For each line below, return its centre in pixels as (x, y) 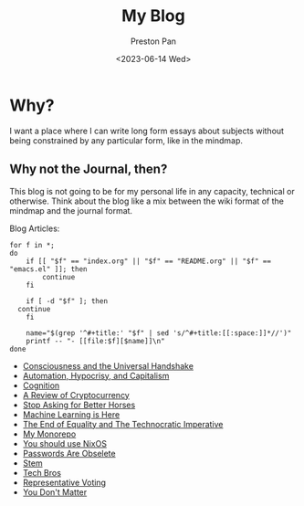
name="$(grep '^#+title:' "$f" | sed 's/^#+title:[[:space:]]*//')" (159, 333)
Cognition (41, 385)
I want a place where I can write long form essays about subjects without (147, 131)
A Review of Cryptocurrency (76, 395)
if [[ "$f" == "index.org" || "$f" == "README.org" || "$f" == (149, 261)
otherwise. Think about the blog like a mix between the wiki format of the (147, 201)
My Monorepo (49, 434)
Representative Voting (64, 482)
